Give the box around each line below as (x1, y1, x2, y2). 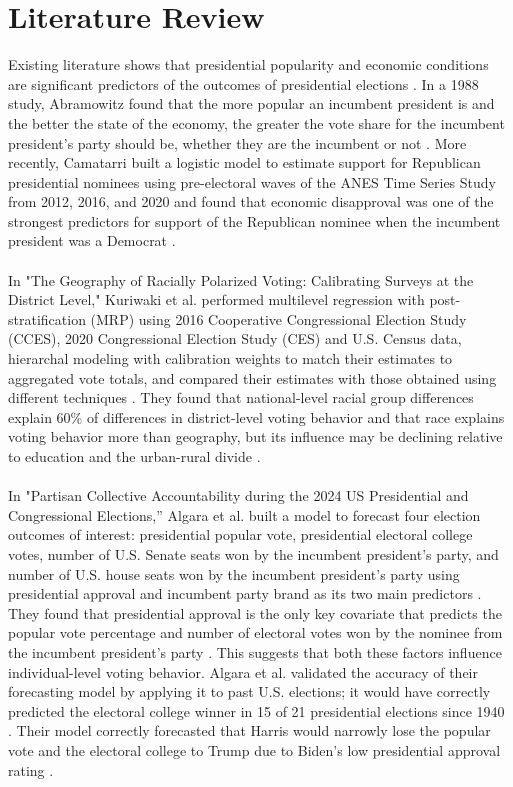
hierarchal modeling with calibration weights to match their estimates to (8, 348, 453, 369)
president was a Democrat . (8, 230, 176, 251)
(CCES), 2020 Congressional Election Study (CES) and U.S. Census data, (8, 328, 462, 349)
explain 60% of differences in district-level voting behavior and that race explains (8, 406, 505, 427)
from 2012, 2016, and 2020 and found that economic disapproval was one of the (8, 191, 494, 212)
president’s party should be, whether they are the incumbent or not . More (8, 132, 467, 153)
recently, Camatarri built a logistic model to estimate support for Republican (8, 152, 481, 173)
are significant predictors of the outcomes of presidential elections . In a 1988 (8, 73, 479, 94)
